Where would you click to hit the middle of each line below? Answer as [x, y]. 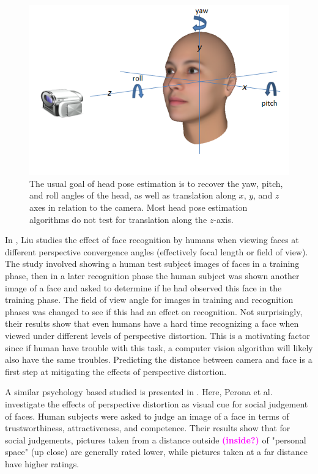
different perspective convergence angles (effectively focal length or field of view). [157, 251]
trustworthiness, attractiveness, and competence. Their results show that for [148, 428]
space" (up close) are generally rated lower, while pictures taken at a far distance [156, 452]
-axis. [224, 219]
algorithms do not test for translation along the [118, 219]
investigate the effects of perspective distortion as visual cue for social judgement [157, 403]
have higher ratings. [42, 463]
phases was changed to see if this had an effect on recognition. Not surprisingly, [154, 311]
